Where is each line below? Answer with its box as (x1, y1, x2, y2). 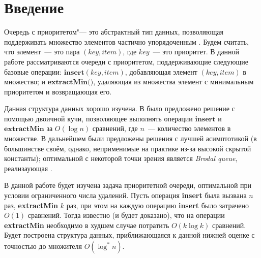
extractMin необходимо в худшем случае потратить (4, 219, 169, 230)
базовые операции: (4, 66, 62, 77)
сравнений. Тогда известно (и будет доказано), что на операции (27, 210, 225, 220)
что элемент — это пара (4, 46, 80, 57)
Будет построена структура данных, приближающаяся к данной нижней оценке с (4, 230, 255, 240)
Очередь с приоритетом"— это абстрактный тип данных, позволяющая (4, 26, 223, 37)
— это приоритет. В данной (153, 46, 240, 57)
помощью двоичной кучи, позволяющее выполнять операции (4, 113, 193, 123)
